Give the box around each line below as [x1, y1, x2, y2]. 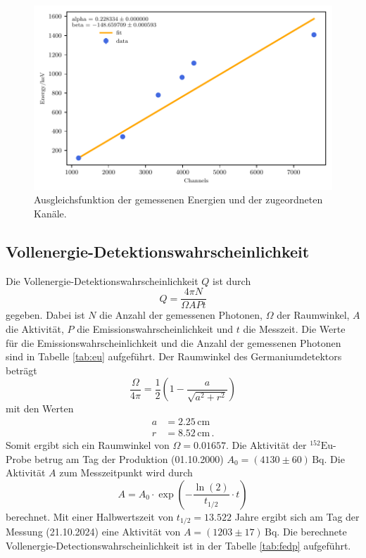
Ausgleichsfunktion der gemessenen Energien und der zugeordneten [34, 192, 323, 207]
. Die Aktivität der [225, 438, 307, 452]
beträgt [6, 362, 37, 377]
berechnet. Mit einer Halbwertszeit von [6, 509, 174, 524]
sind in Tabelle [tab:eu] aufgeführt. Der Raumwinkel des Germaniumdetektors [6, 349, 342, 364]
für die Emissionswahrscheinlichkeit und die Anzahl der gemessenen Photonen [6, 335, 341, 350]
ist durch [213, 273, 251, 288]
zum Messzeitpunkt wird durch [59, 465, 193, 480]
